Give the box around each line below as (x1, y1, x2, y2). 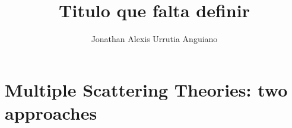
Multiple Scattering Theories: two (5, 77, 288, 101)
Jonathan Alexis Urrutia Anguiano (91, 33, 218, 45)
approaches (5, 100, 97, 124)
